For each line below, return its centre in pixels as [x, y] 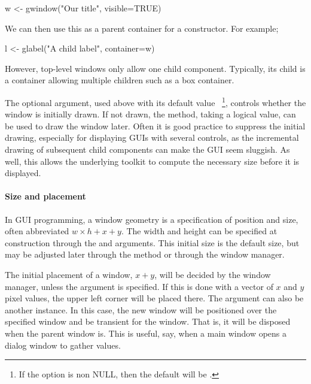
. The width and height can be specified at [199, 231]
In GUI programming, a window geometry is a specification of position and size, [152, 219]
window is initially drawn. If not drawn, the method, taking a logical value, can [150, 114]
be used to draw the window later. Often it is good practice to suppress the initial [155, 126]
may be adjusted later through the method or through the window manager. [145, 254]
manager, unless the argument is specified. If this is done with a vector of [139, 286]
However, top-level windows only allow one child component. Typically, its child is [155, 68]
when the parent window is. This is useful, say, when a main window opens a [146, 333]
